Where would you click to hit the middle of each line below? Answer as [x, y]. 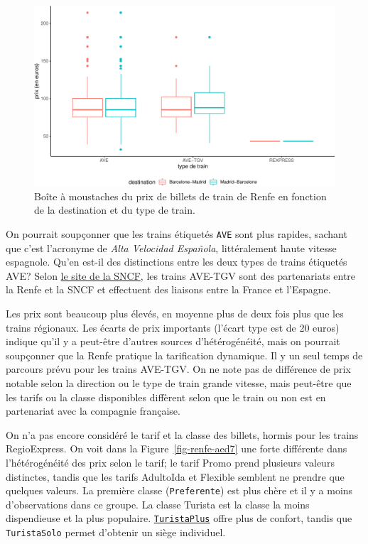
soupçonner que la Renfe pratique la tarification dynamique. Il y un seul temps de [184, 355]
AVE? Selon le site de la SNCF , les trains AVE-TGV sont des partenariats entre [181, 275]
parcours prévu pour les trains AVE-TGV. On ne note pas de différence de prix [178, 369]
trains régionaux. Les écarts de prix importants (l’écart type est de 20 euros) [173, 327]
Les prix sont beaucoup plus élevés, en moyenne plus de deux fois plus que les [175, 314]
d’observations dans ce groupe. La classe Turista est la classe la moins [158, 504]
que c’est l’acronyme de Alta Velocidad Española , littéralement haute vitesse [171, 247]
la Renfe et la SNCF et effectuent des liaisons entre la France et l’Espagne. [168, 289]
